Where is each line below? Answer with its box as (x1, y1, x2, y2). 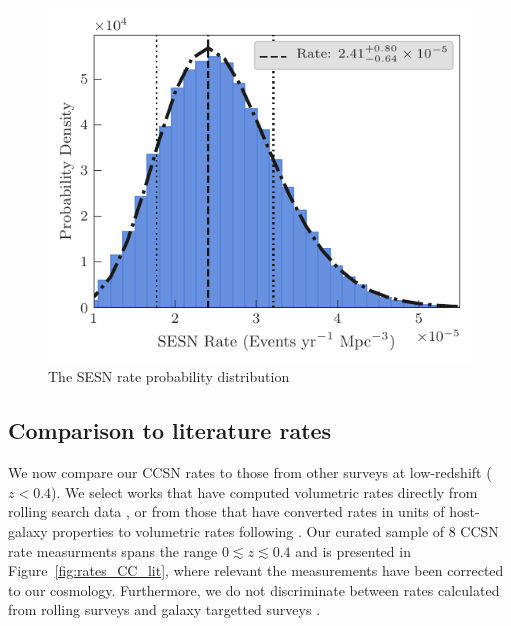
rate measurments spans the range (8, 540, 218, 561)
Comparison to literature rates (8, 415, 332, 446)
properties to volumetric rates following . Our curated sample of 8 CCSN (52, 520, 499, 541)
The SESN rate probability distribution (48, 366, 290, 387)
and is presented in (295, 540, 411, 561)
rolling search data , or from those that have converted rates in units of (8, 501, 445, 522)
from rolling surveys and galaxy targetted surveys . (8, 599, 321, 620)
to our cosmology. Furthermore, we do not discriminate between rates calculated (8, 579, 500, 600)
